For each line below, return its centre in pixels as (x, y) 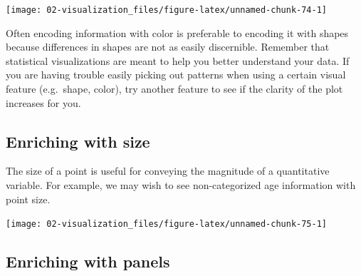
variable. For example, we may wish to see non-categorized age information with (181, 185)
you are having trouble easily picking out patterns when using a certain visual (176, 75)
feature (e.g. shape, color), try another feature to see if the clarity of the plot (174, 89)
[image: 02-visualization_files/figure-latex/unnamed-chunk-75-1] (167, 224)
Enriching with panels (88, 261)
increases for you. (43, 102)
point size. (28, 199)
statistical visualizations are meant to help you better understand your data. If (178, 60)
